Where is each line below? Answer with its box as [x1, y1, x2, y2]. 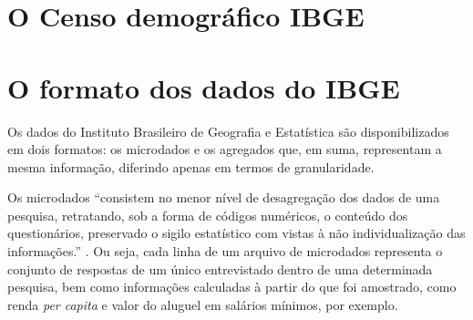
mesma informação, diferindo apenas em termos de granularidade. [7, 157, 375, 176]
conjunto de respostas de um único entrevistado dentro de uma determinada [7, 259, 433, 278]
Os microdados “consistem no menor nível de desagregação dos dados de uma [7, 188, 440, 207]
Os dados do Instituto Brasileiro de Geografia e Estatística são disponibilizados [7, 121, 449, 140]
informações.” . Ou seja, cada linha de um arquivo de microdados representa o [7, 242, 443, 261]
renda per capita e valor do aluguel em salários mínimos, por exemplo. [7, 294, 398, 314]
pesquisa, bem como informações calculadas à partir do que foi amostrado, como [7, 277, 457, 296]
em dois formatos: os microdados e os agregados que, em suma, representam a [7, 139, 442, 159]
